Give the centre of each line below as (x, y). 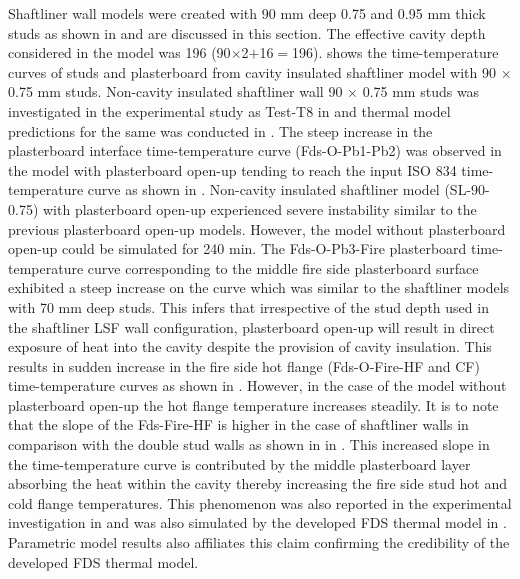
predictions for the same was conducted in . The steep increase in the (220, 130)
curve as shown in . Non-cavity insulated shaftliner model (263, 189)
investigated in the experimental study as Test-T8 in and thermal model (229, 110)
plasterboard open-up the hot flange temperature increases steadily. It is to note (253, 404)
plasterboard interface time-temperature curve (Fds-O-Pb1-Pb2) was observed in (255, 150)
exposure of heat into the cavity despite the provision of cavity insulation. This (250, 346)
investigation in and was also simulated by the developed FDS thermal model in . (257, 522)
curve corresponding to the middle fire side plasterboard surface (283, 267)
